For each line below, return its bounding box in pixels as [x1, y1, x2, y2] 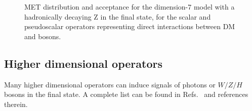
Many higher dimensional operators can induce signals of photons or [4, 79, 216, 89]
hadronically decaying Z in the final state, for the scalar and [24, 11, 211, 22]
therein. [4, 98, 28, 109]
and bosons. [24, 31, 61, 41]
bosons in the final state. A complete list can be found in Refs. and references [4, 89, 248, 99]
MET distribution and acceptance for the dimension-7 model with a [24, 2, 235, 12]
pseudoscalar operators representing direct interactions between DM [24, 21, 235, 32]
